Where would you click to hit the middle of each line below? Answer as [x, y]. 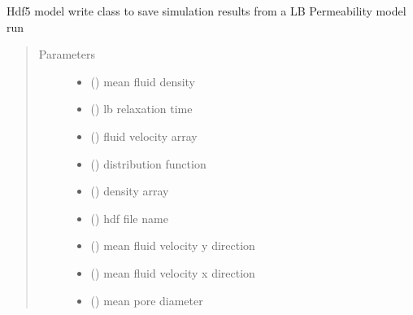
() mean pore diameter [147, 300]
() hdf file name [129, 218]
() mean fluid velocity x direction [173, 272]
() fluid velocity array [144, 136]
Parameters [67, 54]
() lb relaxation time [141, 109]
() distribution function [148, 163]
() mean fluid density [143, 81]
